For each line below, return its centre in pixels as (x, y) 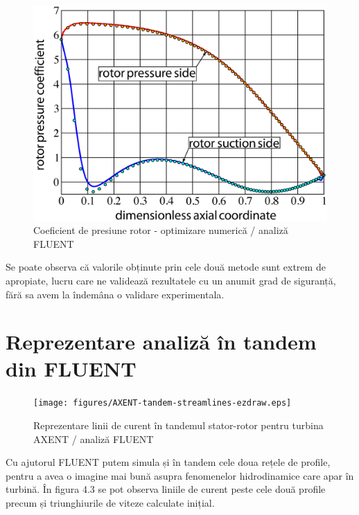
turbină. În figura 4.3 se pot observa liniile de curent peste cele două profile (166, 489)
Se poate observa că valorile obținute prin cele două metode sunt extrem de (166, 267)
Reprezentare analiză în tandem (161, 342)
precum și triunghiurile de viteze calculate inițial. (110, 503)
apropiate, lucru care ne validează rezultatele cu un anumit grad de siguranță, (171, 280)
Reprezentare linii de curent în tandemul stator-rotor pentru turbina (178, 425)
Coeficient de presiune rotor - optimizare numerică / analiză (161, 230)
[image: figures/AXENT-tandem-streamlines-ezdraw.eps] (163, 403)
